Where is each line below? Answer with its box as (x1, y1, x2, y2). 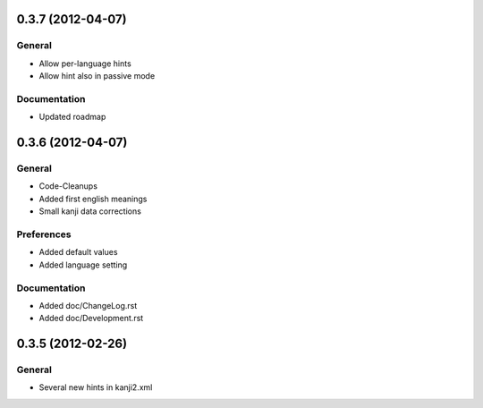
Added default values (38, 247, 118, 258)
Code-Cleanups (38, 181, 98, 191)
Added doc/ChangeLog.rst (38, 300, 138, 310)
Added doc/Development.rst (38, 313, 144, 324)
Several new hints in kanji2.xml (38, 382, 153, 393)
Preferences (16, 228, 72, 241)
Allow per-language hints (38, 58, 131, 69)
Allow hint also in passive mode (38, 71, 156, 81)
